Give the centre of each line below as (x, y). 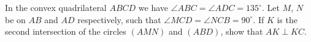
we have (153, 7)
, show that (242, 31)
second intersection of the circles (66, 31)
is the (287, 19)
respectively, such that (119, 19)
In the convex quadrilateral (56, 7)
